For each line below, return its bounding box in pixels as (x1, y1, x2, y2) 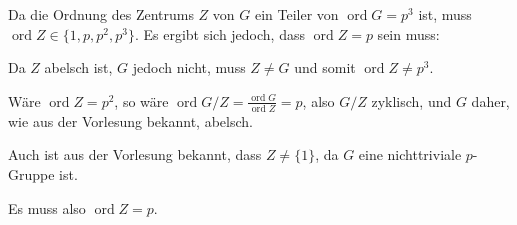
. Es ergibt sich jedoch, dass (134, 23, 305, 44)
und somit (294, 57, 356, 78)
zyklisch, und (371, 90, 452, 111)
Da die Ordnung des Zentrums (8, 4, 194, 25)
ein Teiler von (254, 4, 339, 25)
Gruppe (8, 163, 55, 184)
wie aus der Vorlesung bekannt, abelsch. (8, 110, 253, 131)
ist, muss (418, 4, 472, 25)
